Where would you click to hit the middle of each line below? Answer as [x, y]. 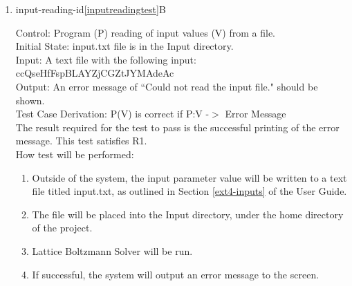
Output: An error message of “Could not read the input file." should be [167, 86]
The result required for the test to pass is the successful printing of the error [177, 127]
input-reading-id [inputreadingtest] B [91, 9]
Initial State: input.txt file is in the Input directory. [124, 46]
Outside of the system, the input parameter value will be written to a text [189, 177]
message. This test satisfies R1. [81, 141]
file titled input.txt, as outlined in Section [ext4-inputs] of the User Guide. [189, 191]
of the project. [62, 228]
